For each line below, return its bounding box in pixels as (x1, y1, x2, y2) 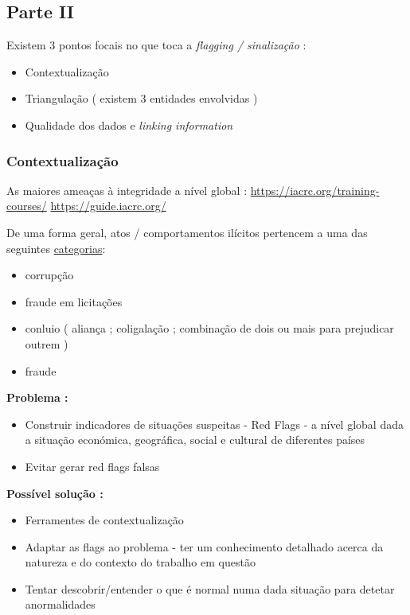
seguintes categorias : (6, 239, 106, 256)
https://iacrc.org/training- (250, 181, 380, 198)
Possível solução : (6, 485, 103, 501)
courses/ (6, 197, 47, 214)
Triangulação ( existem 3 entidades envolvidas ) (25, 90, 258, 107)
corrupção (25, 267, 74, 283)
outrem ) (25, 335, 68, 352)
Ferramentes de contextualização (25, 512, 184, 528)
